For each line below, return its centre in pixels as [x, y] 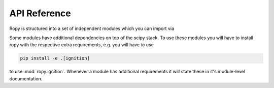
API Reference [40, 13]
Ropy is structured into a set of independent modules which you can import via [92, 28]
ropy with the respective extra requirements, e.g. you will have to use [82, 45]
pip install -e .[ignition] [55, 58]
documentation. [26, 78]
